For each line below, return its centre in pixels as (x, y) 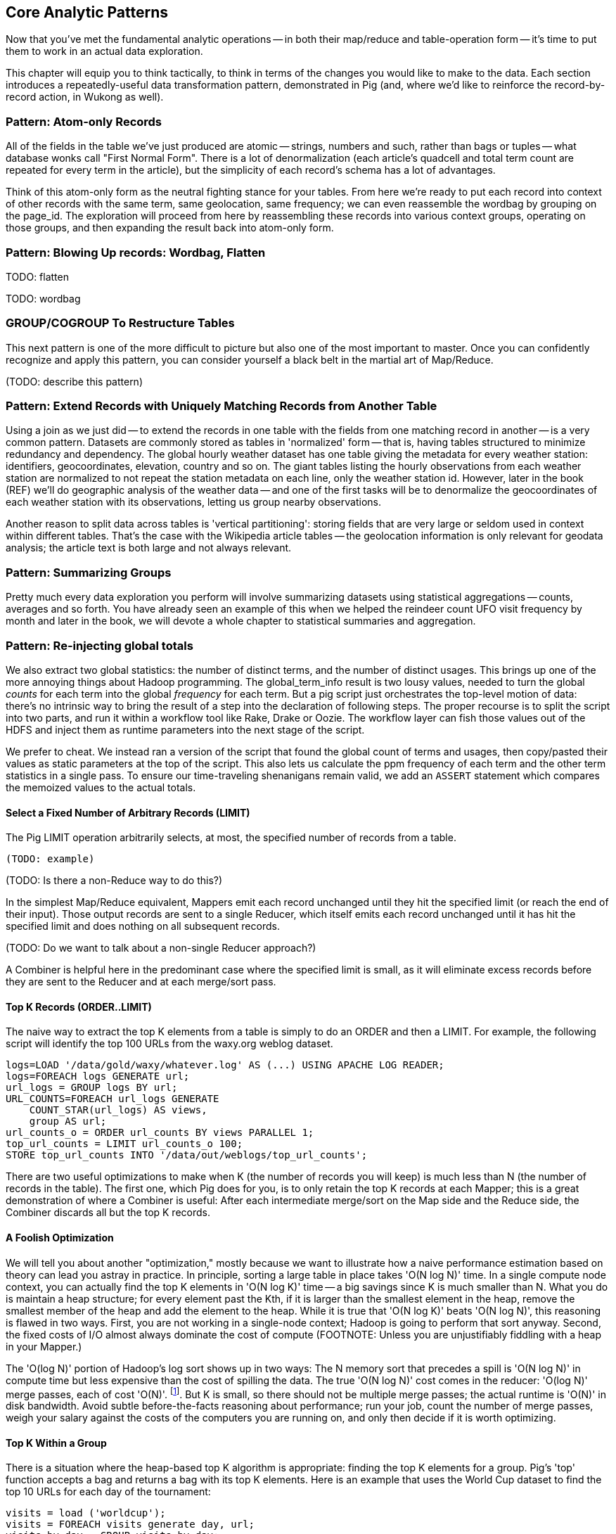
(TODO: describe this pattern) (75, 381)
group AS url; (68, 1121)
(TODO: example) (50, 859)
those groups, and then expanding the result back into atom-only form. (170, 228)
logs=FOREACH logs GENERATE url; (98, 1076)
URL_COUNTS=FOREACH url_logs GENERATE (113, 1099)
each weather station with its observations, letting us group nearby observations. (193, 502)
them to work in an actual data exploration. (104, 51)
